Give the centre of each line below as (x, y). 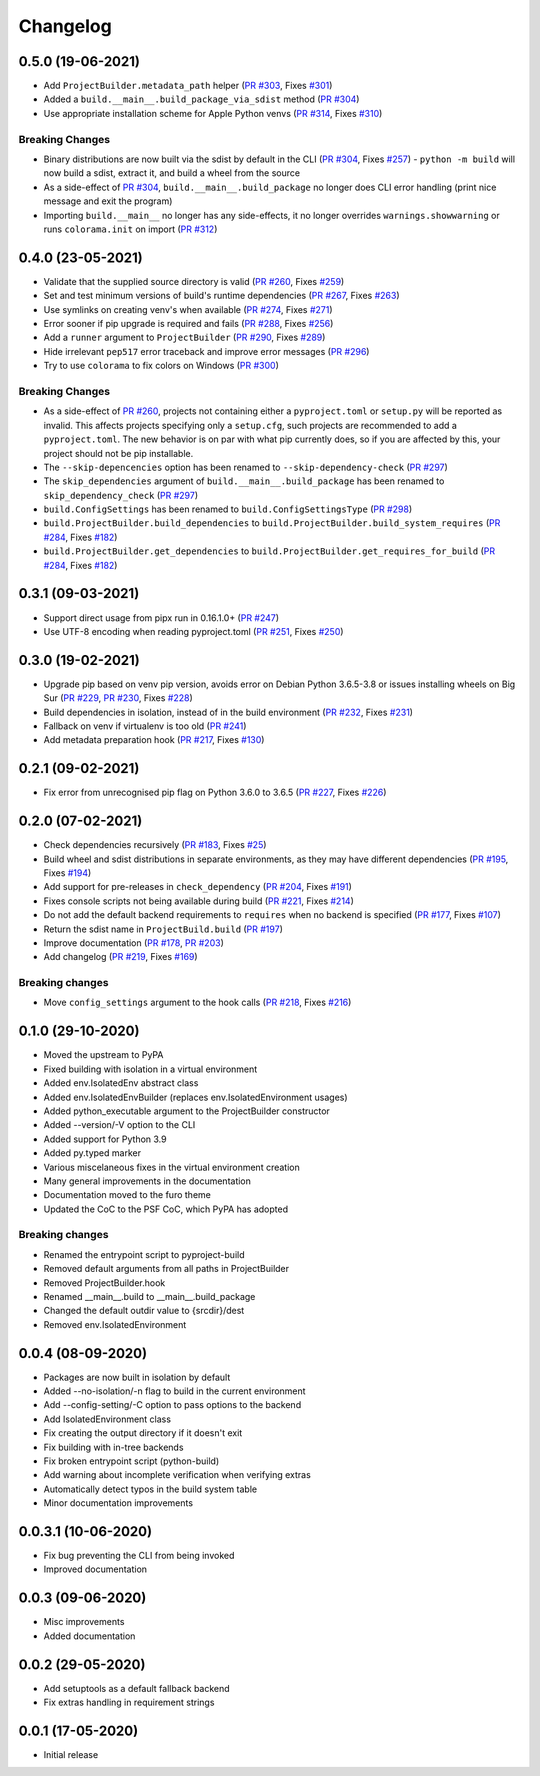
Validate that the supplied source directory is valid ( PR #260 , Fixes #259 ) (194, 281)
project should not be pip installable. (118, 453)
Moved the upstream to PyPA (103, 1055)
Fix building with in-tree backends (113, 1447)
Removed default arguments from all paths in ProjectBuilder (166, 1269)
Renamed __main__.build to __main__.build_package (149, 1296)
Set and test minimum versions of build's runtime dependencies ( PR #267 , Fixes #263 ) (221, 296)
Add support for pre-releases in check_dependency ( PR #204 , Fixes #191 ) (197, 887)
